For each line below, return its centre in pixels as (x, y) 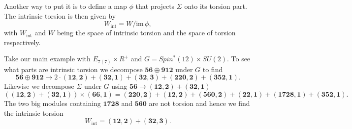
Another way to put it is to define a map (65, 6)
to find (213, 69)
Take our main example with (47, 59)
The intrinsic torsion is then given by (60, 15)
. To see (239, 59)
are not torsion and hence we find (199, 103)
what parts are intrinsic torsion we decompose (73, 69)
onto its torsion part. (216, 6)
